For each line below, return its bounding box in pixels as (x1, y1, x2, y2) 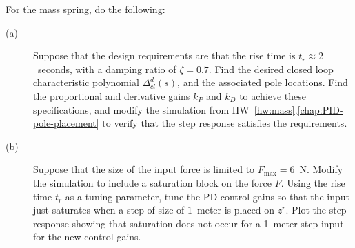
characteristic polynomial (33, 75, 139, 90)
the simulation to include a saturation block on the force (33, 175, 272, 189)
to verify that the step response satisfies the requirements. (102, 116, 347, 130)
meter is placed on (196, 203, 275, 217)
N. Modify (299, 162, 343, 176)
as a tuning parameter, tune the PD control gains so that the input (65, 189, 350, 203)
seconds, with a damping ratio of (37, 61, 176, 76)
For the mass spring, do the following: (6, 2, 165, 16)
